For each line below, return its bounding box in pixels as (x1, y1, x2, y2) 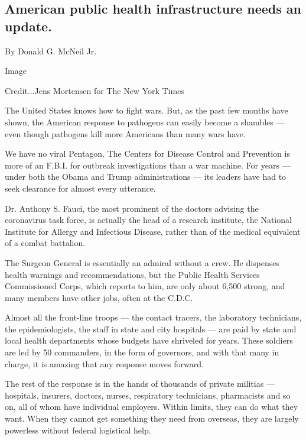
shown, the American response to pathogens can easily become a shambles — (5, 115, 285, 128)
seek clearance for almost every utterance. (5, 182, 156, 194)
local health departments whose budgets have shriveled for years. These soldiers (5, 334, 293, 347)
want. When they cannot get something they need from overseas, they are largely (5, 412, 299, 425)
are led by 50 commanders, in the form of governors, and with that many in (5, 346, 279, 358)
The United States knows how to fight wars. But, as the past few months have (5, 104, 288, 117)
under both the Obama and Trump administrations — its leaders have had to (5, 170, 287, 183)
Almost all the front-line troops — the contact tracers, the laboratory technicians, (5, 311, 302, 323)
